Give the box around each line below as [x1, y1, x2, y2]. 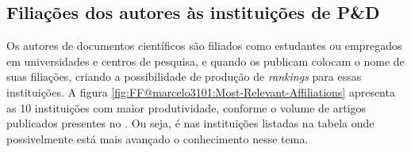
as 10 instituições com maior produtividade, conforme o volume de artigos [6, 99, 367, 116]
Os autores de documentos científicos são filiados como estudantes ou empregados [6, 37, 402, 54]
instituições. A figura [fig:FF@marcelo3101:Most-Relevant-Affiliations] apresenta [6, 83, 395, 100]
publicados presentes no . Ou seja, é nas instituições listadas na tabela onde [6, 115, 375, 131]
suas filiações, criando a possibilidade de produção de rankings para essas [6, 68, 362, 85]
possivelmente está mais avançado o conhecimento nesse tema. [6, 130, 309, 146]
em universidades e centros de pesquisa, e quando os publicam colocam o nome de [6, 52, 405, 69]
